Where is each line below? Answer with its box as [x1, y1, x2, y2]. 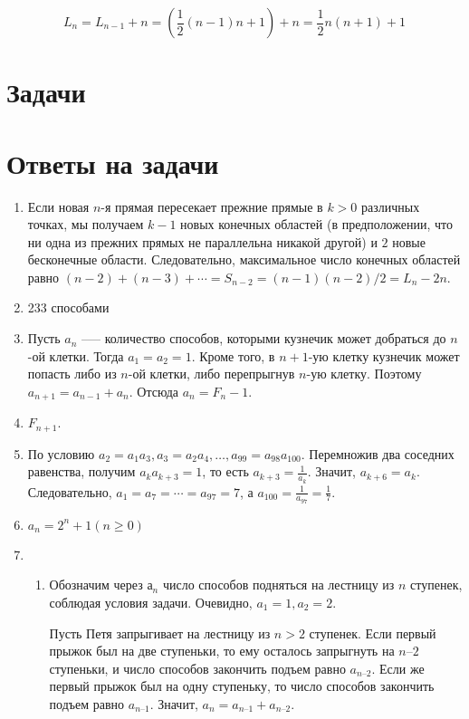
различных [360, 197, 420, 216]
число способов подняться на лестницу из [162, 575, 395, 594]
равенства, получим [27, 462, 136, 481]
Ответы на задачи [6, 144, 219, 181]
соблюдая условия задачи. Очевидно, [49, 593, 253, 611]
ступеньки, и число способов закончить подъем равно [49, 658, 346, 677]
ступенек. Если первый [309, 623, 436, 642]
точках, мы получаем [27, 215, 144, 234]
